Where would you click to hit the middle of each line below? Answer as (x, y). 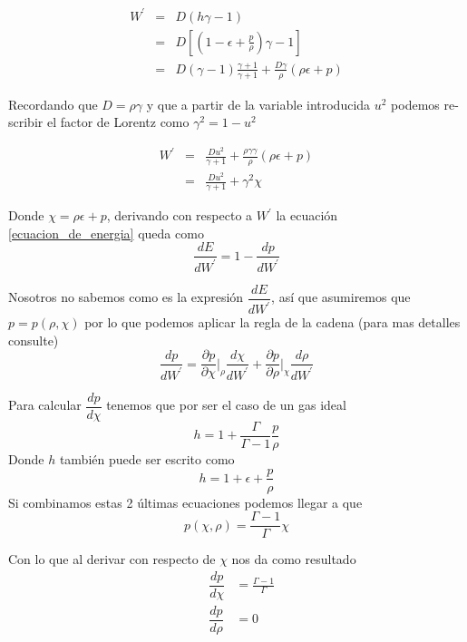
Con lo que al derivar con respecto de (112, 559)
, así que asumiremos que (341, 297)
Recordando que (53, 104)
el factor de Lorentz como (118, 122)
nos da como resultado (294, 559)
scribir (26, 122)
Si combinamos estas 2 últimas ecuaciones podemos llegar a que (185, 502)
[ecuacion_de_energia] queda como (106, 233)
